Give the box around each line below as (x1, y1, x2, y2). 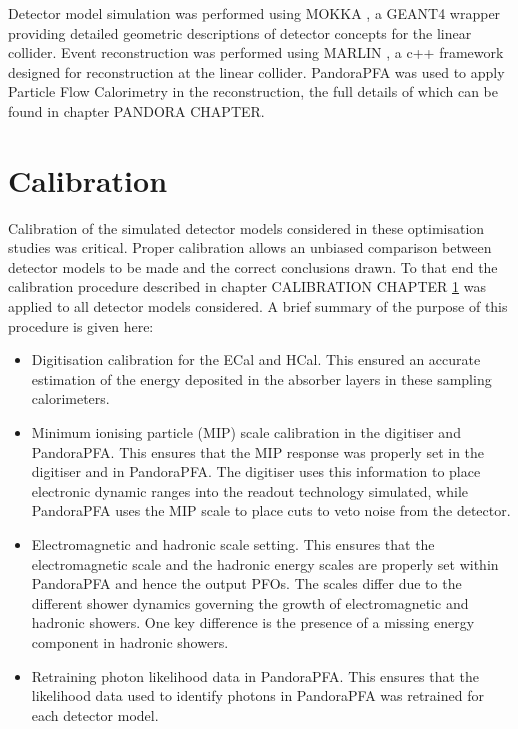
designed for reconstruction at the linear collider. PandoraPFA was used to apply (8, 61, 505, 82)
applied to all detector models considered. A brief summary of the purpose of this (8, 296, 508, 317)
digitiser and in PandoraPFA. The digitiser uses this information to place (31, 461, 481, 482)
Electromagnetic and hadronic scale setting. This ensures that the (31, 534, 435, 554)
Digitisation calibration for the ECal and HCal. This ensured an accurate (31, 349, 481, 370)
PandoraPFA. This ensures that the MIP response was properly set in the (31, 441, 485, 462)
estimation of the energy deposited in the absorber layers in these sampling (31, 368, 492, 389)
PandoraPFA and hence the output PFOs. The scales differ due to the (31, 573, 462, 594)
